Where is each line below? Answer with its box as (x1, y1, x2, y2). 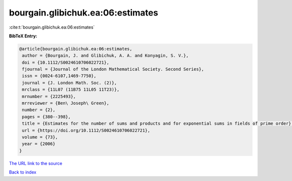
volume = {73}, (22, 134, 58, 140)
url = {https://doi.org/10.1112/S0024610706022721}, (22, 128, 150, 133)
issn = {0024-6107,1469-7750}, (22, 73, 97, 79)
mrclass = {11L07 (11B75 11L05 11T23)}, (22, 87, 120, 92)
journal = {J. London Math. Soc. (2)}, (22, 80, 117, 85)
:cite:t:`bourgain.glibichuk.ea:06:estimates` (9, 24, 95, 30)
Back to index (9, 169, 36, 175)
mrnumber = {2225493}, (22, 94, 76, 99)
